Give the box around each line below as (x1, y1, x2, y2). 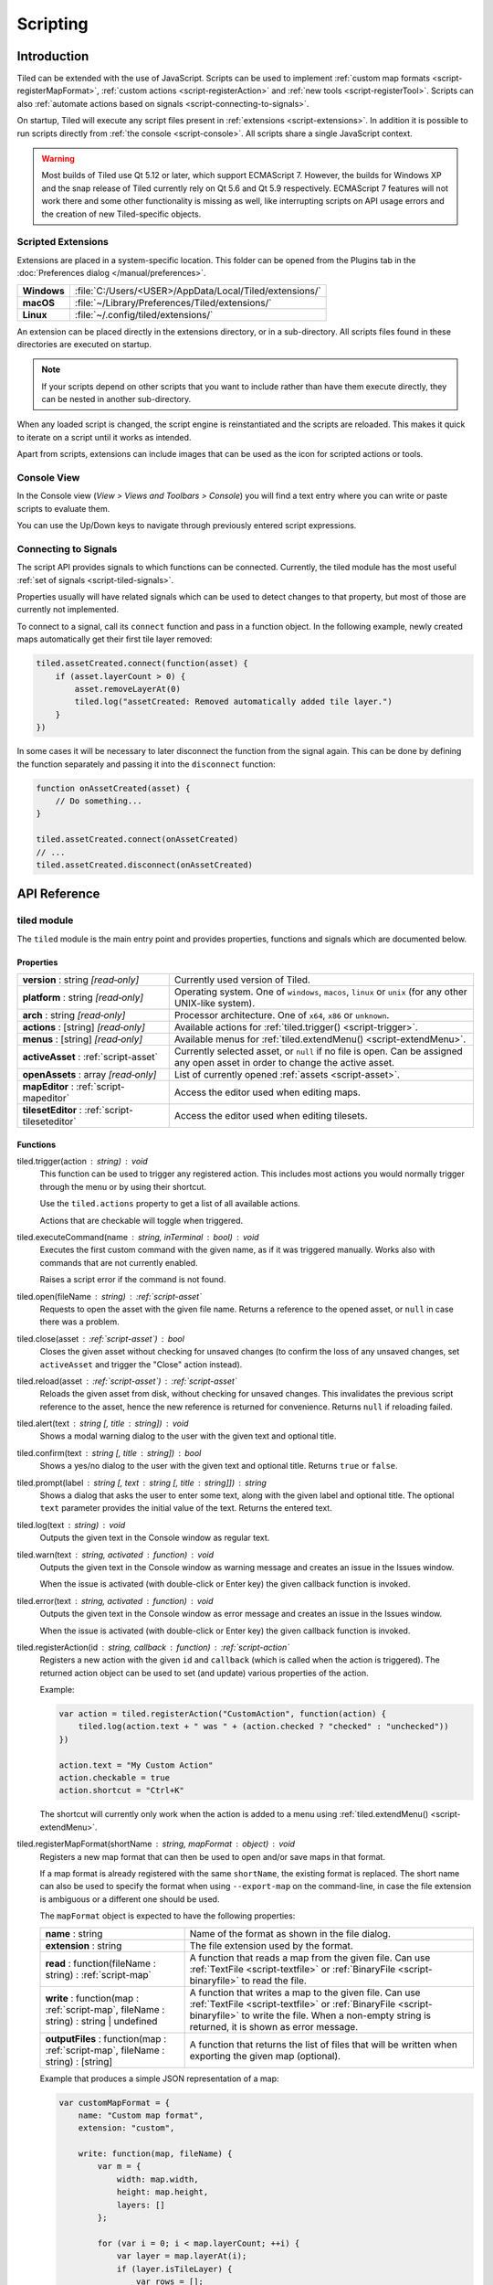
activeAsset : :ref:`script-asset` (22, 1051, 159, 1064)
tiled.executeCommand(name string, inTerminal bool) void (16, 1231, 259, 1242)
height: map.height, (116, 2187, 209, 2197)
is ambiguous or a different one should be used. (39, 1893, 220, 1905)
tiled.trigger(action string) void (16, 1156, 148, 1167)
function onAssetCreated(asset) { (36, 782, 191, 793)
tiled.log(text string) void (16, 1519, 126, 1530)
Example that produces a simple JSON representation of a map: (39, 2073, 279, 2084)
